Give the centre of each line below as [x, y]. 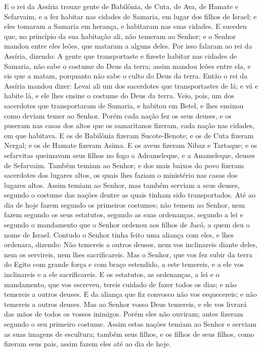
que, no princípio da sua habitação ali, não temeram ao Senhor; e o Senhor [120, 36]
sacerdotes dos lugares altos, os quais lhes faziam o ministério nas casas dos [121, 175]
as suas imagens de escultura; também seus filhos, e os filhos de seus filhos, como [129, 334]
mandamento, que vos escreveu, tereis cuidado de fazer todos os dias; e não [120, 284]
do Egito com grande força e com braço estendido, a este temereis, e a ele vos [124, 264]
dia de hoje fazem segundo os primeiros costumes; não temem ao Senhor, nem [125, 204]
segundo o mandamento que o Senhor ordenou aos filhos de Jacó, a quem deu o [127, 225]
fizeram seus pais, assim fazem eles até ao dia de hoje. [88, 344]
